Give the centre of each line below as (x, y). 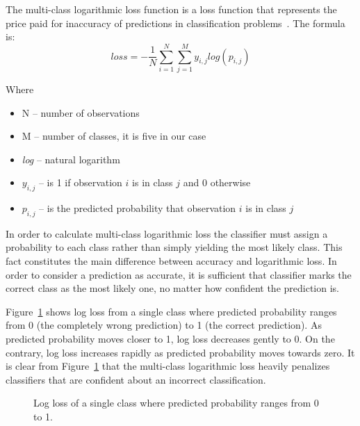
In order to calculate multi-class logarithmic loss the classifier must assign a (167, 233)
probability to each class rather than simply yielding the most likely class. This (174, 247)
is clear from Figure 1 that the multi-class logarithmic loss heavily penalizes (168, 366)
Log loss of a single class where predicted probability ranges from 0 (176, 403)
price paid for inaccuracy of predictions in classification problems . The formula (175, 23)
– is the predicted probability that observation (138, 208)
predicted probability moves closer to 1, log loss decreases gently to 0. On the (170, 339)
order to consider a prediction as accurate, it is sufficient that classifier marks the (179, 274)
